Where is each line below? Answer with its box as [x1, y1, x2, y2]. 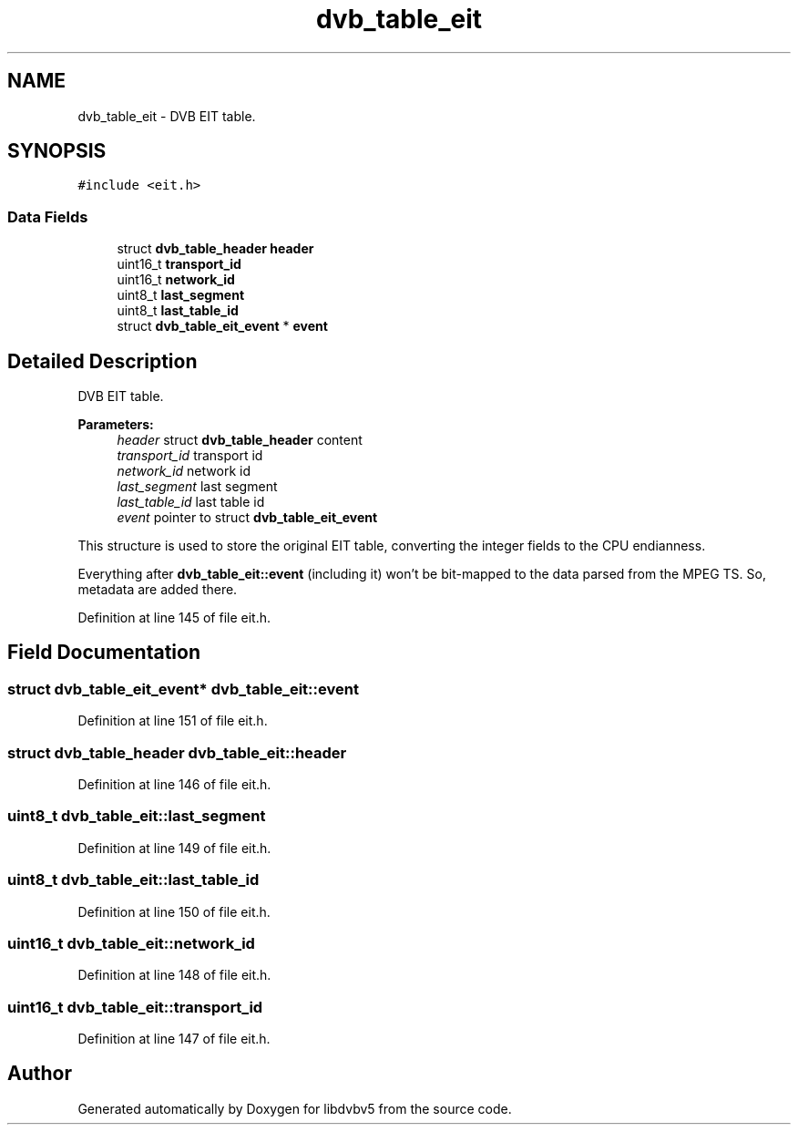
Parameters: [77, 417, 154, 433]
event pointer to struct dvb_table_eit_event [117, 509, 378, 526]
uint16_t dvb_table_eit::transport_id [7, 997, 263, 1016]
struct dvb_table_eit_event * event [117, 318, 328, 334]
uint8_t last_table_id [117, 303, 239, 319]
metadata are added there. [77, 581, 238, 598]
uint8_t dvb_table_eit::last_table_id [7, 870, 260, 890]
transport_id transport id [117, 448, 263, 464]
